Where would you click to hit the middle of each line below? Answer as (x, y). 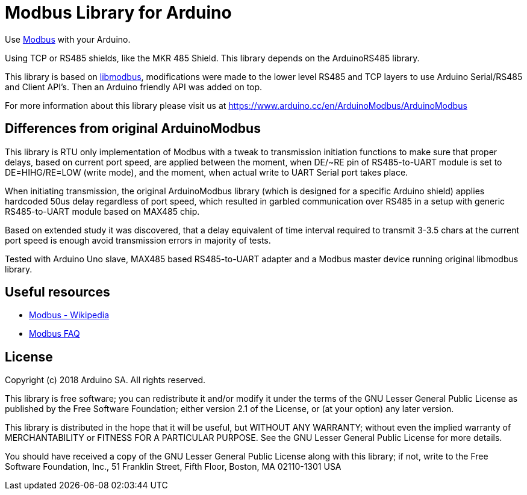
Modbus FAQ (55, 334)
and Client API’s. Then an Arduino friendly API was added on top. (134, 87)
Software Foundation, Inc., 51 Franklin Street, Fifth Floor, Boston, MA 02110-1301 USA (173, 467)
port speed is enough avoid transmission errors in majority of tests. (138, 240)
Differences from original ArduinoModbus (133, 129)
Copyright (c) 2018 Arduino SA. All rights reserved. (105, 380)
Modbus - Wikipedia (69, 315)
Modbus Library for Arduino (118, 13)
